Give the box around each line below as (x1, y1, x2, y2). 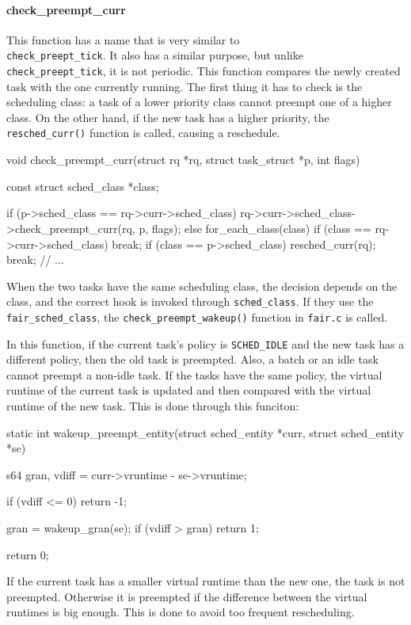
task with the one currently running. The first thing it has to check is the (6, 78, 363, 94)
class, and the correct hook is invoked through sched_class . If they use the (6, 293, 374, 310)
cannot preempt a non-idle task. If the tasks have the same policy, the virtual (6, 366, 382, 383)
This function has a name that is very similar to (6, 31, 240, 48)
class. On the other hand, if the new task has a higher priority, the (6, 109, 329, 125)
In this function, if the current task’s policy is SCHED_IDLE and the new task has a (6, 335, 405, 352)
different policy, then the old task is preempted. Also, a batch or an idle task (6, 351, 379, 368)
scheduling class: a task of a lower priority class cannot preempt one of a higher (6, 93, 392, 110)
